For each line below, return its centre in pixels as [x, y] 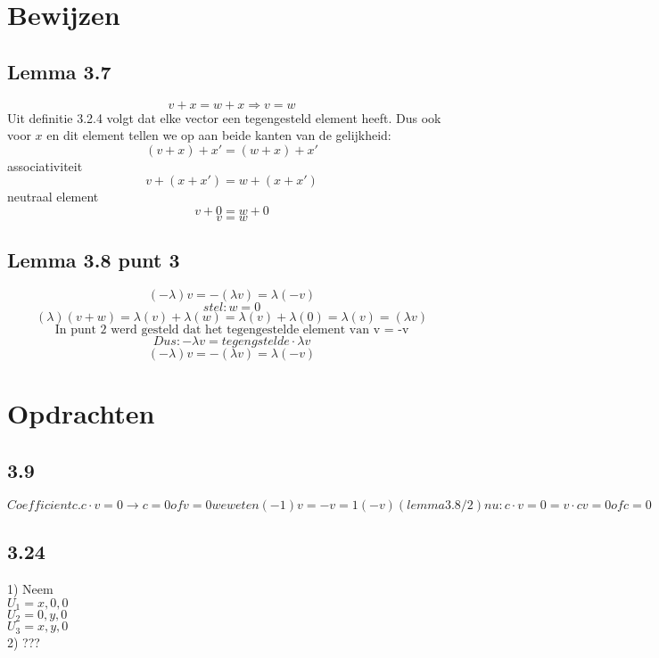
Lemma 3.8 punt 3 [94, 260]
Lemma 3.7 [59, 71]
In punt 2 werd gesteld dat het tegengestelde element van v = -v [232, 330]
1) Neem [30, 588]
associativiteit [45, 165]
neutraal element [53, 197]
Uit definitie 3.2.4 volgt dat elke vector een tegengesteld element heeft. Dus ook [224, 117]
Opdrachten [81, 413]
